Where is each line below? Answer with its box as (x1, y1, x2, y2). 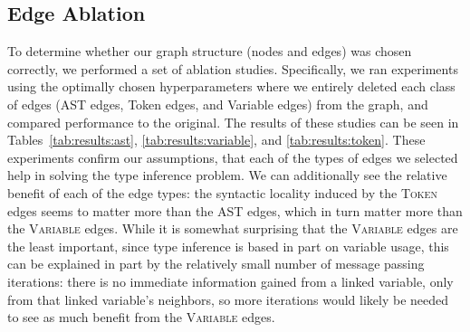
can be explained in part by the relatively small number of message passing (7, 254, 425, 273)
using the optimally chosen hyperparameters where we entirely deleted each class (7, 77, 456, 96)
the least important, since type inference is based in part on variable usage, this (7, 236, 449, 255)
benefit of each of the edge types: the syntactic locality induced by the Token (7, 183, 437, 202)
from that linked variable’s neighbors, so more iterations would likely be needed (7, 289, 449, 308)
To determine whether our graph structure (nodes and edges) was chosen (7, 42, 412, 61)
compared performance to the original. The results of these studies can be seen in (7, 112, 459, 131)
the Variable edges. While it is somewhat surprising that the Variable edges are (7, 219, 458, 238)
